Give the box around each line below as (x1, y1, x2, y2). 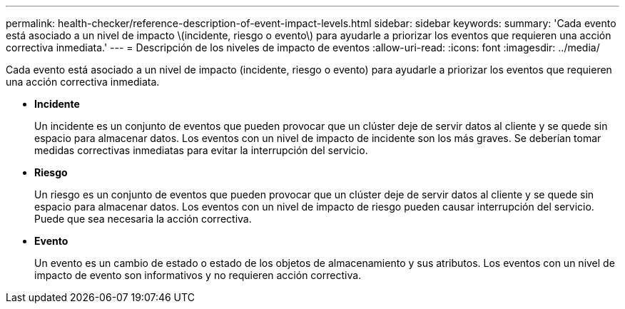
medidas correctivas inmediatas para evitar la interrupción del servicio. (34, 144, 368, 156)
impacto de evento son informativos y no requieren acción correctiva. (34, 269, 362, 281)
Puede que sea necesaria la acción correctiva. (34, 213, 252, 225)
